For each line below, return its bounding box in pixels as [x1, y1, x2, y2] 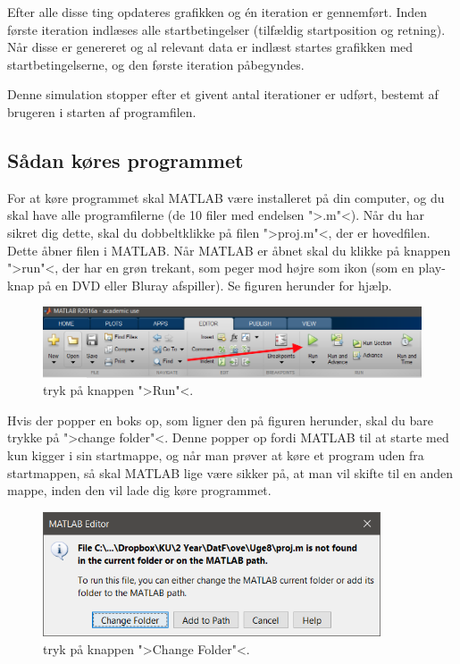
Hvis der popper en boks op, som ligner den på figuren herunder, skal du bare [7, 410, 434, 429]
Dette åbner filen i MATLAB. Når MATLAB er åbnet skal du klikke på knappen [7, 240, 451, 259]
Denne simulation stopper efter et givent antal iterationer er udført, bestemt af [7, 85, 439, 104]
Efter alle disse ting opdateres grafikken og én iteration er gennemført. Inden [7, 3, 428, 21]
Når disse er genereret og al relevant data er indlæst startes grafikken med [7, 38, 414, 56]
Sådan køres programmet [7, 146, 244, 173]
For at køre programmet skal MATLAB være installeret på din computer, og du [7, 188, 445, 206]
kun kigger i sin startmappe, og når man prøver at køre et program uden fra [7, 446, 424, 465]
